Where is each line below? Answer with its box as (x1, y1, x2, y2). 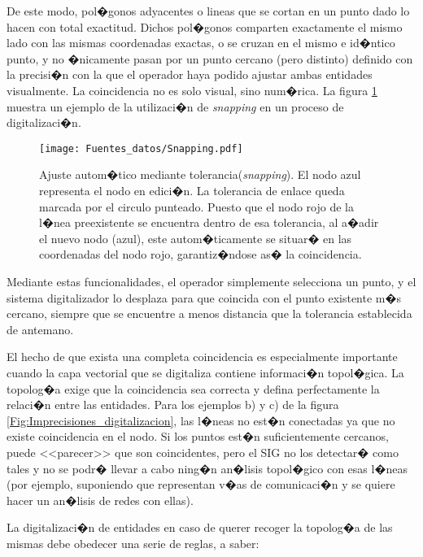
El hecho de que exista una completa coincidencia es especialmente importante (7, 348, 398, 365)
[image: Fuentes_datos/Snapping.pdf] (39, 142, 243, 154)
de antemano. (7, 320, 74, 337)
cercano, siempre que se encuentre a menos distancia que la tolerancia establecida (7, 305, 412, 322)
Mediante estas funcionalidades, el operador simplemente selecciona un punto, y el (7, 272, 416, 289)
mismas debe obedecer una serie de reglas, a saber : (7, 534, 259, 551)
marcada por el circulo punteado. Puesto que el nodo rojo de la (39, 198, 355, 215)
